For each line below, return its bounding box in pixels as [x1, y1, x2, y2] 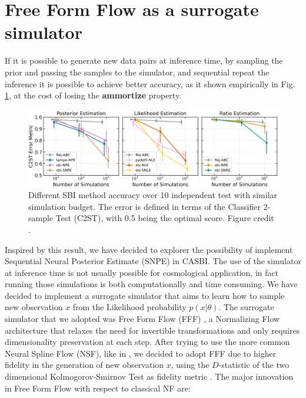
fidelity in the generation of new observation [5, 358, 164, 371]
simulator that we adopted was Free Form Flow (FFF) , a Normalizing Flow [5, 313, 280, 325]
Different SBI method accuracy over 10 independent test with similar [28, 189, 278, 201]
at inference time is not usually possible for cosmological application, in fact [5, 266, 279, 278]
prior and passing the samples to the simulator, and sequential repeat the [5, 65, 270, 78]
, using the [171, 358, 209, 371]
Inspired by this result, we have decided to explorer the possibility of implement [5, 243, 293, 255]
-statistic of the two [218, 358, 290, 371]
